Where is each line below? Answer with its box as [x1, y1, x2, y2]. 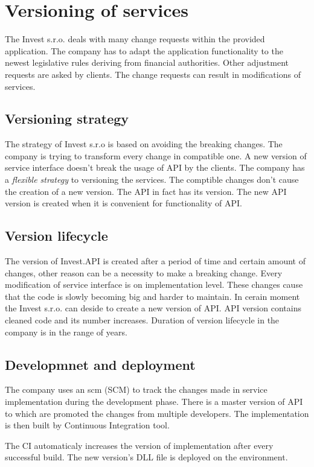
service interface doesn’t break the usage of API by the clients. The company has [5, 161, 305, 174]
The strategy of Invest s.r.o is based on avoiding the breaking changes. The [5, 138, 283, 150]
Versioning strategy [5, 109, 129, 128]
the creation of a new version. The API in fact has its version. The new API [5, 185, 287, 197]
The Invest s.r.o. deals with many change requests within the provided [5, 33, 265, 45]
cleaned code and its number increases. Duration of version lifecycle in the [5, 314, 280, 326]
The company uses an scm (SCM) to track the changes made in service [5, 383, 268, 396]
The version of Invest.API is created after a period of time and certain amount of [5, 255, 306, 267]
